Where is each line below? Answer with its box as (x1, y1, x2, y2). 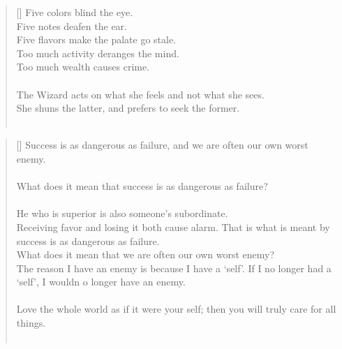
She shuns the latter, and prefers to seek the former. (16, 101, 240, 115)
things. (16, 315, 46, 330)
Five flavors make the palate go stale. (16, 32, 177, 47)
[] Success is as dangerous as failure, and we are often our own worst (16, 138, 308, 152)
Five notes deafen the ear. (16, 18, 127, 33)
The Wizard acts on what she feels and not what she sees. (16, 87, 265, 101)
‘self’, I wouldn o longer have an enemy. (16, 274, 186, 289)
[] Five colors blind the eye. (16, 5, 133, 19)
